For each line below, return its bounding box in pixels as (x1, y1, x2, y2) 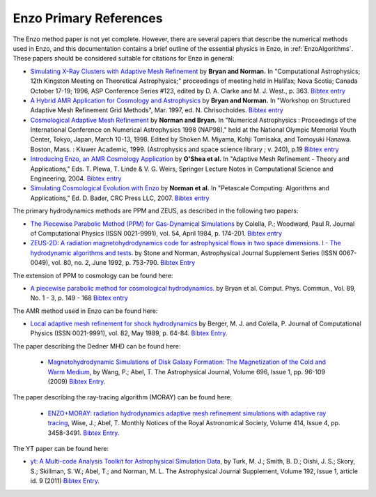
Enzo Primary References (13, 10, 163, 26)
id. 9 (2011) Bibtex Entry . (30, 477, 100, 485)
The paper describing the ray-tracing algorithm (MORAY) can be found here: (13, 393, 233, 402)
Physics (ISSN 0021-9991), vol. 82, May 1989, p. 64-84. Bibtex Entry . (30, 329, 228, 337)
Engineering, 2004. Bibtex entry (30, 174, 122, 183)
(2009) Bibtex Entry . (47, 377, 106, 386)
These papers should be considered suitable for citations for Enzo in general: (13, 54, 235, 63)
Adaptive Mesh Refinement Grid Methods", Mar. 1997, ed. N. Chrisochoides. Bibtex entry (30, 106, 283, 114)
